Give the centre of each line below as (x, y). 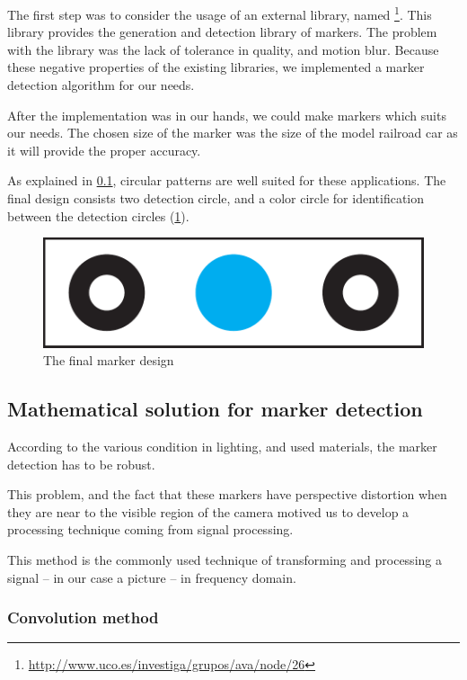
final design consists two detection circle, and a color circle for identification (216, 198)
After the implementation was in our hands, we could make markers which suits (227, 115)
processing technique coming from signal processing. (150, 529)
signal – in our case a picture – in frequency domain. (152, 577)
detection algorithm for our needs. (101, 85)
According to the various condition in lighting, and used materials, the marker (222, 447)
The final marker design (109, 360)
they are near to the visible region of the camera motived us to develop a (208, 511)
